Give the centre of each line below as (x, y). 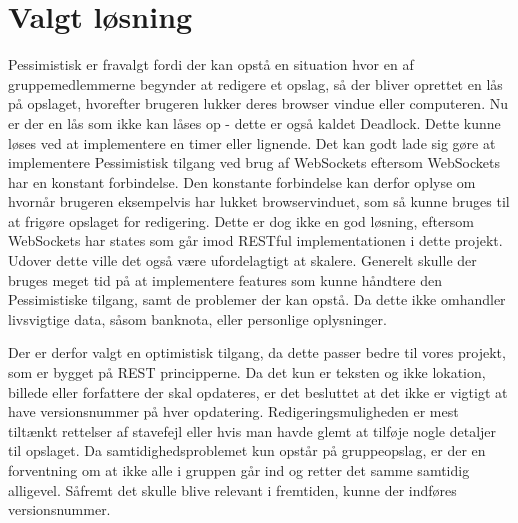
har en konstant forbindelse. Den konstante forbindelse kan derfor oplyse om (242, 181)
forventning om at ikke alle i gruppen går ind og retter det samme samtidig (239, 470)
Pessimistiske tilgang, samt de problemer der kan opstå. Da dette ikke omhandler (257, 299)
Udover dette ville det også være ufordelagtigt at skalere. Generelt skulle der (242, 260)
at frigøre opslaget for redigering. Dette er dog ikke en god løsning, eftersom (241, 220)
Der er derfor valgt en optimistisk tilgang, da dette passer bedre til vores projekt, (257, 352)
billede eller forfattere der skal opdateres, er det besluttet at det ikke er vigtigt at (258, 391)
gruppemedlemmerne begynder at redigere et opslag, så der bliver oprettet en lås (255, 83)
